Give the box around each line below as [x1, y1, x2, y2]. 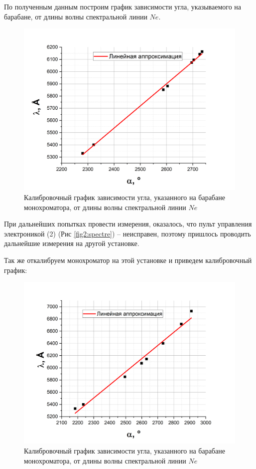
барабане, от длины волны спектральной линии [4, 11, 147, 21]
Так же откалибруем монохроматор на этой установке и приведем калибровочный [4, 254, 252, 265]
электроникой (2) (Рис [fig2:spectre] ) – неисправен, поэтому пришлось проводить [4, 228, 251, 238]
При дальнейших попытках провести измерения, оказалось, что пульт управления [4, 219, 252, 229]
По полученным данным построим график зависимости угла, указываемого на [4, 1, 242, 11]
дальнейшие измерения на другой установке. [4, 238, 139, 248]
